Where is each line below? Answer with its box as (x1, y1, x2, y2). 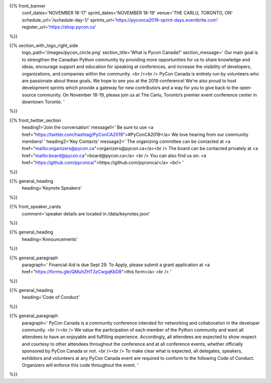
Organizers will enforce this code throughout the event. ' (22, 362, 139, 368)
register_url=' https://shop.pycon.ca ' (22, 24, 96, 30)
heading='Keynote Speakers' (22, 185, 82, 191)
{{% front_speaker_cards (9, 204, 61, 210)
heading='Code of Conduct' (22, 294, 80, 300)
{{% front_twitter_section (9, 117, 61, 123)
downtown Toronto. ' (22, 99, 65, 105)
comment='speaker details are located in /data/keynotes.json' (22, 210, 150, 216)
